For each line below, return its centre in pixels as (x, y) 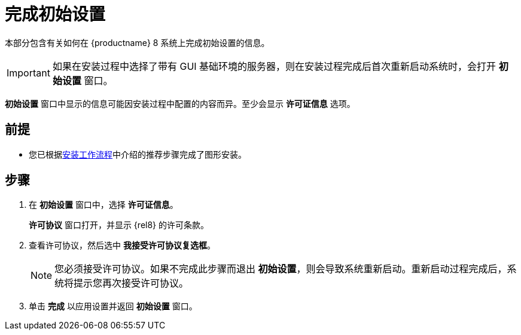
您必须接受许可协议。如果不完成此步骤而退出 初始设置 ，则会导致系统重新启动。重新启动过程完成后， (281, 269)
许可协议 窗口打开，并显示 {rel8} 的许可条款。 (119, 225)
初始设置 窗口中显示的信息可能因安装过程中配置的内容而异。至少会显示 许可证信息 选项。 (180, 103)
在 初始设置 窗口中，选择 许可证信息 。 (103, 205)
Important (28, 73)
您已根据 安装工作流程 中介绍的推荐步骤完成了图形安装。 (138, 154)
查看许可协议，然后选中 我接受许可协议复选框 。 (122, 245)
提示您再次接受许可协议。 (131, 283)
